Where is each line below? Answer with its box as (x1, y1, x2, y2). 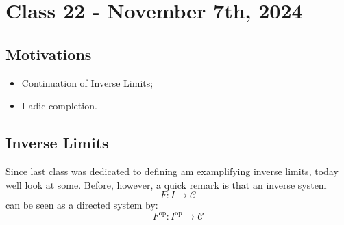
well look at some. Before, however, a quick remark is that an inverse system (5, 177, 327, 191)
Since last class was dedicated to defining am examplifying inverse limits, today (5, 163, 339, 178)
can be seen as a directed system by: (5, 198, 158, 212)
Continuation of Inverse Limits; (21, 75, 153, 90)
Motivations (5, 43, 92, 64)
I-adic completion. (21, 98, 97, 113)
